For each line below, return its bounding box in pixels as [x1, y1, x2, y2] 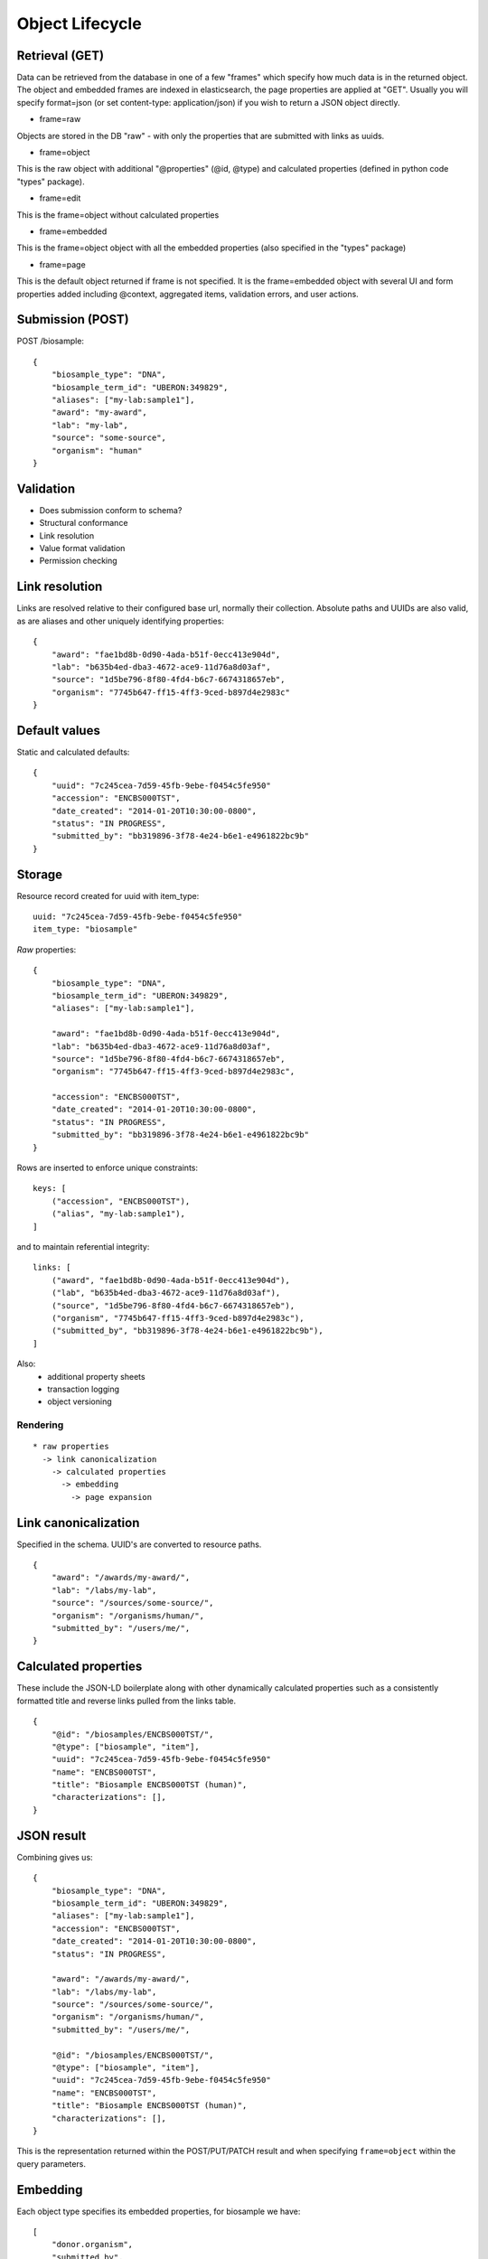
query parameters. [16, 2158, 86, 2169]
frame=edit [39, 192, 81, 203]
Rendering [16, 1419, 64, 1431]
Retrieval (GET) [16, 48, 104, 63]
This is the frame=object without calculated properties [16, 209, 220, 220]
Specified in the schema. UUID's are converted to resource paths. [16, 1539, 262, 1550]
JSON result [16, 1828, 87, 1843]
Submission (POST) [16, 312, 130, 327]
